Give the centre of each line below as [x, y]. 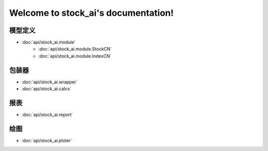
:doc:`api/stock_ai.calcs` [46, 89]
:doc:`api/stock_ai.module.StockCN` [75, 49]
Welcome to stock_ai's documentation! [91, 13]
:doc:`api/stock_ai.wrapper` [50, 82]
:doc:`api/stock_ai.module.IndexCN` [75, 56]
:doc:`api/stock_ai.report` [47, 115]
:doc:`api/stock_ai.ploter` [47, 140]
